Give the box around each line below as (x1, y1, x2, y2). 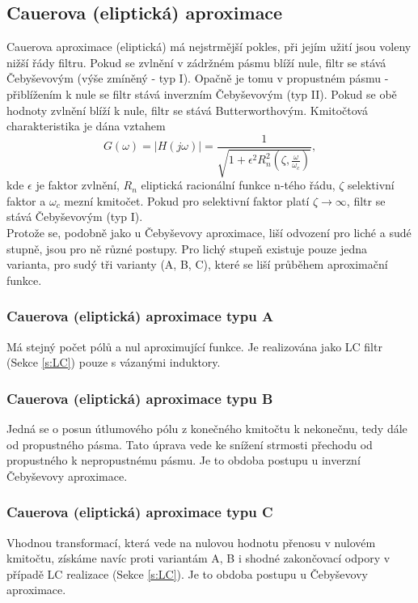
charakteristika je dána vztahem (6, 117, 166, 134)
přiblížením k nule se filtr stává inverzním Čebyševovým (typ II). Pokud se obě (6, 85, 397, 102)
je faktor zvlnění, (36, 176, 120, 193)
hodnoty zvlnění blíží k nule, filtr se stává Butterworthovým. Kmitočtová (6, 101, 368, 118)
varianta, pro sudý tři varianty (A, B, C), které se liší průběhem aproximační (6, 256, 388, 273)
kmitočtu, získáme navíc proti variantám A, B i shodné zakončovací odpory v (6, 550, 391, 567)
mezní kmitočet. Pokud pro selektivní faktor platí (64, 192, 310, 209)
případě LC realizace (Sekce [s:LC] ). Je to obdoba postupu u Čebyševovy (6, 565, 368, 582)
